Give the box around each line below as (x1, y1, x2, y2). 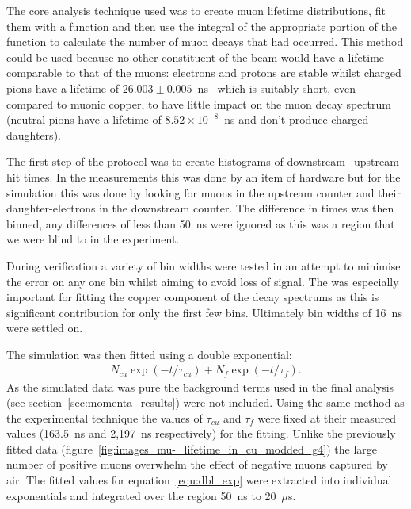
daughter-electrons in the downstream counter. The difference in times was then (6, 200, 394, 216)
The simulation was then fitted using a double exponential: (6, 346, 292, 362)
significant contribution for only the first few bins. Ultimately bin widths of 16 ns (6, 304, 402, 320)
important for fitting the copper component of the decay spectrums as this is (6, 289, 379, 305)
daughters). (6, 126, 61, 143)
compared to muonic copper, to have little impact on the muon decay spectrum (6, 95, 391, 112)
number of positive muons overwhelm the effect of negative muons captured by (6, 456, 388, 473)
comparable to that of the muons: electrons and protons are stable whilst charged (6, 64, 401, 81)
